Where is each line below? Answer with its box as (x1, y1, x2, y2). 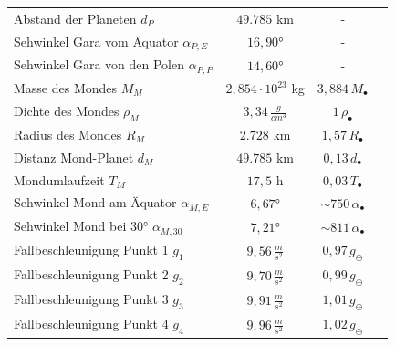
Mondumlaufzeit (14, 170, 105, 189)
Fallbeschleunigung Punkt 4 (14, 314, 169, 333)
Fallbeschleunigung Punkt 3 (14, 289, 169, 309)
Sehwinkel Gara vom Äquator (14, 31, 179, 50)
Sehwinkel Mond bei (14, 216, 127, 236)
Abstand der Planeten (14, 8, 137, 27)
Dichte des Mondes (14, 100, 120, 120)
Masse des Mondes (14, 79, 118, 97)
